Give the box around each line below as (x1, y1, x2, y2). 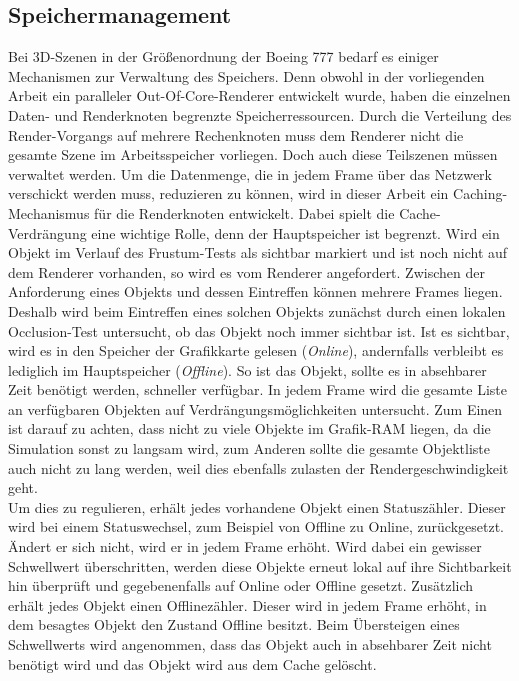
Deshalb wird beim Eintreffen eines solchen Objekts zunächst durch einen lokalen (8, 300, 506, 321)
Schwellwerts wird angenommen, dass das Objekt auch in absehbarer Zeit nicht (8, 634, 492, 655)
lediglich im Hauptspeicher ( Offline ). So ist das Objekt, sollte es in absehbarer (8, 359, 487, 380)
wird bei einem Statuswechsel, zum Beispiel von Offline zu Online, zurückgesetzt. (8, 516, 504, 537)
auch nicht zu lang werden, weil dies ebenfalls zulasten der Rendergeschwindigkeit (8, 457, 509, 478)
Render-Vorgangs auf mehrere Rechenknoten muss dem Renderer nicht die (8, 124, 464, 145)
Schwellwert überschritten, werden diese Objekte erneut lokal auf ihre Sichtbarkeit (8, 555, 512, 576)
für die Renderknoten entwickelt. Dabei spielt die (94, 202, 395, 223)
